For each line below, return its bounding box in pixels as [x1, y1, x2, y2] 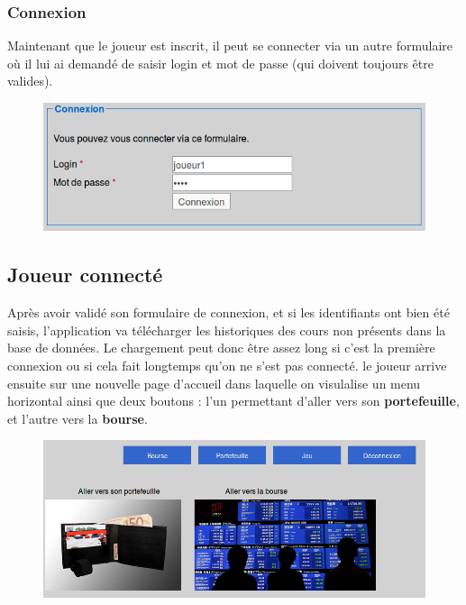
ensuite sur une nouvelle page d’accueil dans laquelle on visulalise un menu [7, 373, 421, 392]
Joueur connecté [7, 261, 163, 289]
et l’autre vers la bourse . [7, 408, 148, 427]
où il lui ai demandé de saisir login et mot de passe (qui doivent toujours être [7, 53, 434, 72]
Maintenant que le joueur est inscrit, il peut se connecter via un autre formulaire [7, 36, 452, 55]
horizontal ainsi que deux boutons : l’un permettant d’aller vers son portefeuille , [7, 391, 460, 410]
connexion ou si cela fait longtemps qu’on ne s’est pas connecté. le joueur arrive [7, 356, 447, 374]
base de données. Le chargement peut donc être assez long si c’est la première [7, 338, 435, 357]
